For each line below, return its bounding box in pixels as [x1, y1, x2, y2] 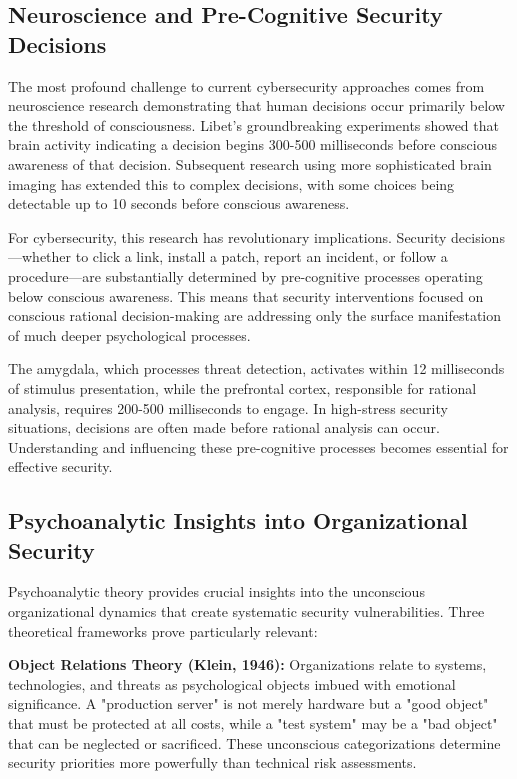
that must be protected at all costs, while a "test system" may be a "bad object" [8, 713, 498, 734]
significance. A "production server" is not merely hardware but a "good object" [8, 693, 489, 714]
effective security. [8, 456, 113, 477]
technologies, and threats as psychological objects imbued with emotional [8, 673, 456, 694]
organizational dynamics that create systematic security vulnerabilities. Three [8, 601, 485, 622]
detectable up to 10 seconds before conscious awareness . [8, 193, 350, 214]
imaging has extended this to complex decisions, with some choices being [8, 173, 455, 194]
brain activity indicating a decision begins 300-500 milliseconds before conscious [8, 134, 497, 155]
